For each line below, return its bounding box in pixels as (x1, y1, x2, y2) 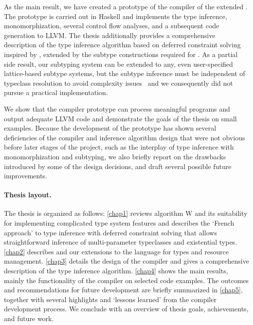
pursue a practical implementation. (4, 87, 108, 97)
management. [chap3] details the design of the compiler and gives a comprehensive (4, 256, 249, 266)
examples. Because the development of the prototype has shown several (4, 123, 217, 133)
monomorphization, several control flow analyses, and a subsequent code (4, 20, 219, 31)
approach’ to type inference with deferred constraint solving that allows (4, 227, 217, 237)
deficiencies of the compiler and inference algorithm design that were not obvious (4, 132, 245, 142)
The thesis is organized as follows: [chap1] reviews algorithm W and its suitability (4, 208, 248, 218)
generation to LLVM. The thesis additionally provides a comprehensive (4, 30, 216, 40)
